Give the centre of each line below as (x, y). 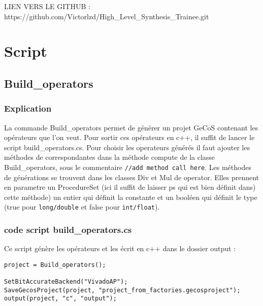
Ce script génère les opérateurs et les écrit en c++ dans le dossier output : (120, 248)
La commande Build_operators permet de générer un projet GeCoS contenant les (131, 127)
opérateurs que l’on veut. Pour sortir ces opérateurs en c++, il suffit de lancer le (129, 137)
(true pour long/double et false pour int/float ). (82, 207)
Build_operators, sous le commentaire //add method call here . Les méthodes (128, 167)
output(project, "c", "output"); (60, 299)
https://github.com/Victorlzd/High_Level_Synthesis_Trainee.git (107, 16)
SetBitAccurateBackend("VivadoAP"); (66, 282)
